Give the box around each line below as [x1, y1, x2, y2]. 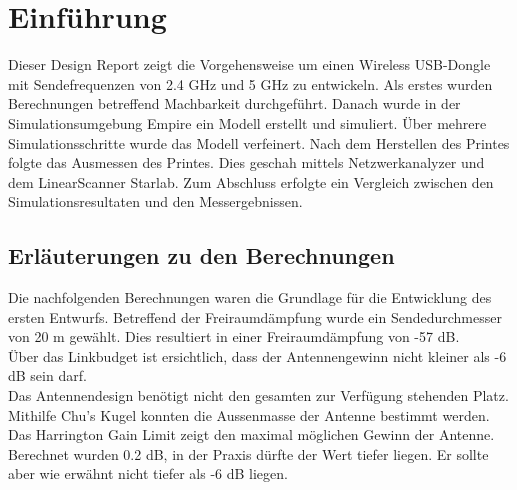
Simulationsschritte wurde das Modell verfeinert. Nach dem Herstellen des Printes [8, 132, 510, 153]
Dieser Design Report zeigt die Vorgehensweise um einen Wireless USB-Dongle [8, 54, 491, 75]
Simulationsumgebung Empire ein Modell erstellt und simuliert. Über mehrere [8, 112, 487, 133]
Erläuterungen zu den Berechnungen [8, 240, 395, 271]
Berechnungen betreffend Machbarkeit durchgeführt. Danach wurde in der [8, 93, 461, 114]
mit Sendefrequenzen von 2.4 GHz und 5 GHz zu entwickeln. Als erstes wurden [8, 73, 493, 94]
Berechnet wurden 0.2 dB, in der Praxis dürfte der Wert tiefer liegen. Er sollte [8, 443, 489, 464]
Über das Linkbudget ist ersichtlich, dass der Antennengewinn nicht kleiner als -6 [8, 345, 507, 366]
